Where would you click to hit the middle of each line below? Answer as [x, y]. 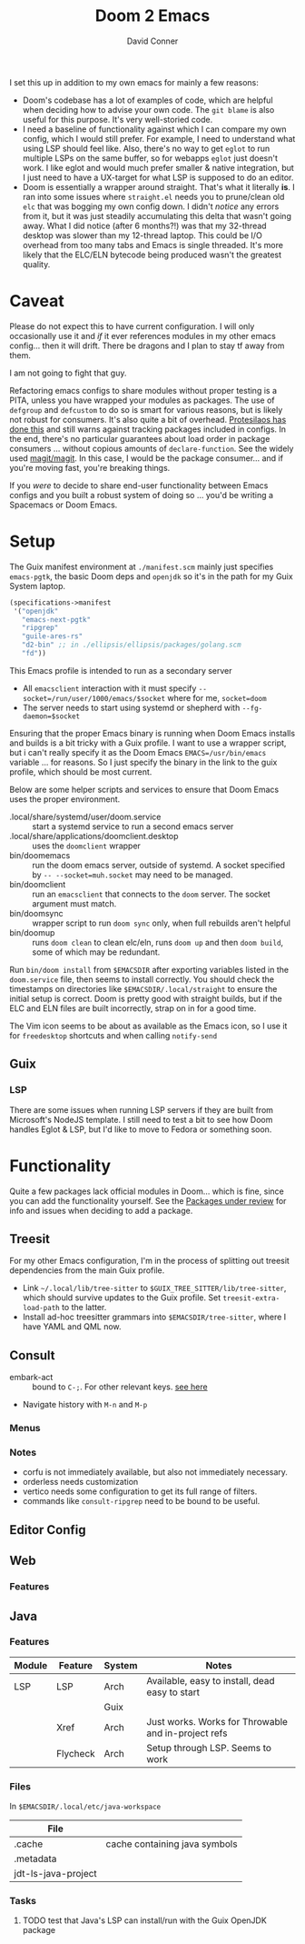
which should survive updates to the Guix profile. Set [121, 1298]
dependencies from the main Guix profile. [87, 1270]
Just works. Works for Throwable [217, 1721]
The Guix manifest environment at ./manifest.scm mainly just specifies [142, 566]
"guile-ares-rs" [52, 636]
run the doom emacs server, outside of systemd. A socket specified [159, 865]
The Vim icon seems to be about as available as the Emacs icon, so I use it [148, 1026]
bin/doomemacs [40, 855]
